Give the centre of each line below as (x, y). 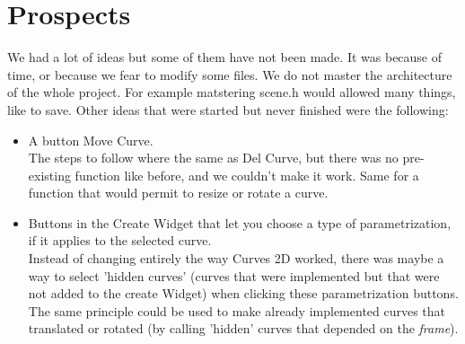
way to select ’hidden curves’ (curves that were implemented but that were (234, 275)
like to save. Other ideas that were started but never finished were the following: (228, 109)
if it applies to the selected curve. (120, 240)
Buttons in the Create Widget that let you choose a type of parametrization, (240, 222)
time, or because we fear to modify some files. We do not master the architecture (230, 74)
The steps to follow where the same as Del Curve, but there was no (213, 158)
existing (49, 175)
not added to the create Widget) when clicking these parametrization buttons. (243, 293)
